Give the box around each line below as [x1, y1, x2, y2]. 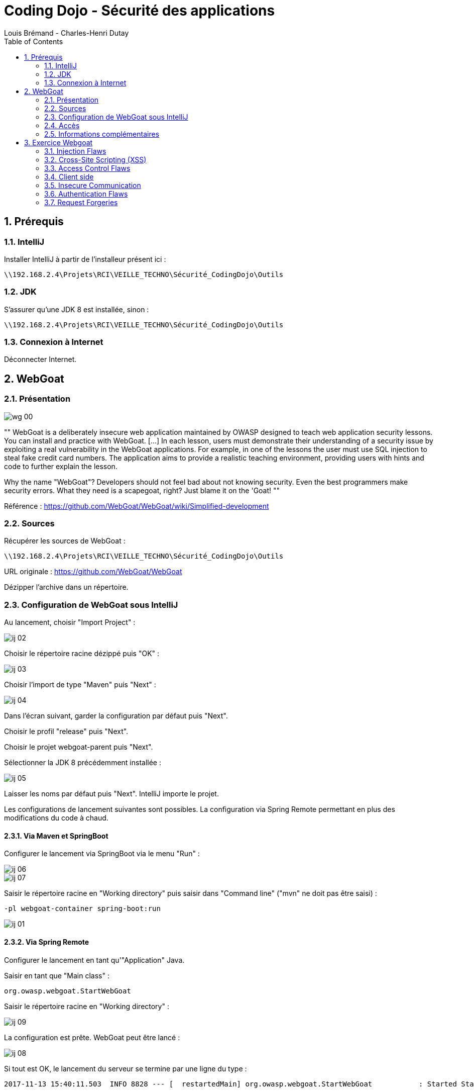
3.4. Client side [44, 172, 94, 181]
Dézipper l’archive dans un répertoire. [4, 583, 129, 592]
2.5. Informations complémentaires [44, 129, 160, 138]
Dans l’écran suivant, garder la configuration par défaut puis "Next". [4, 711, 228, 720]
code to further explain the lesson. [4, 462, 117, 471]
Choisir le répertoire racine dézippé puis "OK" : [4, 649, 160, 658]
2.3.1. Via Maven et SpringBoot [4, 831, 108, 840]
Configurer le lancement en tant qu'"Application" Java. [4, 955, 185, 964]
